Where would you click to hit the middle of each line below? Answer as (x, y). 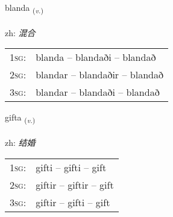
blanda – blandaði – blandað (96, 57)
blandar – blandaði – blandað (98, 92)
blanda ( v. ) (24, 8)
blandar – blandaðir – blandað (99, 75)
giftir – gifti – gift (73, 202)
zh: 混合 (20, 32)
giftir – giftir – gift (75, 184)
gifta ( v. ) (20, 118)
